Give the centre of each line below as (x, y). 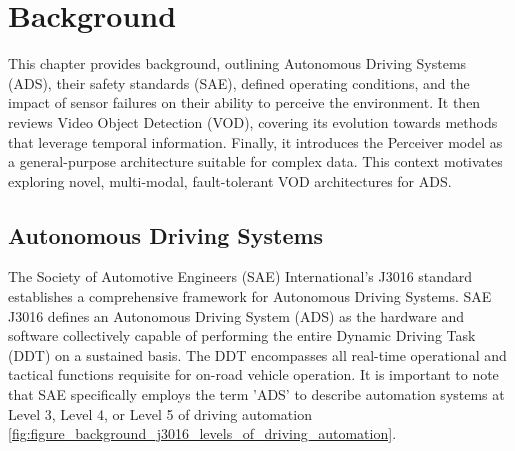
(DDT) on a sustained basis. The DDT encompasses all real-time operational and (257, 354)
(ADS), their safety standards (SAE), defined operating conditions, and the (239, 82)
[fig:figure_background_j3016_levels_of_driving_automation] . (202, 433)
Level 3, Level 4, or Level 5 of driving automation (160, 413)
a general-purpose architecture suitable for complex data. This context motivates (255, 161)
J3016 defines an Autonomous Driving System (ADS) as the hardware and (236, 315)
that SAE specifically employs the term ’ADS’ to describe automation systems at (256, 394)
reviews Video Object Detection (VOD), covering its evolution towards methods (253, 121)
